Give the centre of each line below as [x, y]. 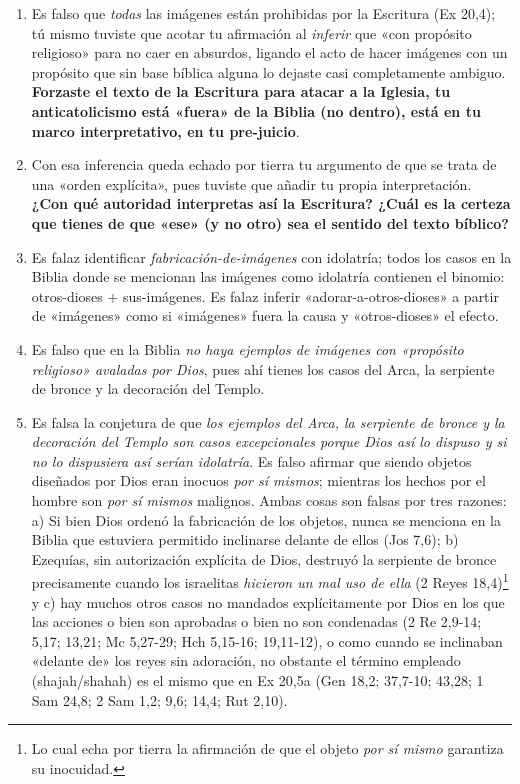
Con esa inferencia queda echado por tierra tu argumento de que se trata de [264, 164]
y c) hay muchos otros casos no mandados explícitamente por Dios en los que [268, 601]
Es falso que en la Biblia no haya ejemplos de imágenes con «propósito [247, 348]
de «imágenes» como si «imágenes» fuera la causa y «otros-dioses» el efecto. [265, 315]
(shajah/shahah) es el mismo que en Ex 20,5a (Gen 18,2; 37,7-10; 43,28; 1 [257, 680]
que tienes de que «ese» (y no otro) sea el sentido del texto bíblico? [270, 222]
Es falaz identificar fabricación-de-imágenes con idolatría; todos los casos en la [271, 256]
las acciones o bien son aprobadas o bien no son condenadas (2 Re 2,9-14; [256, 621]
